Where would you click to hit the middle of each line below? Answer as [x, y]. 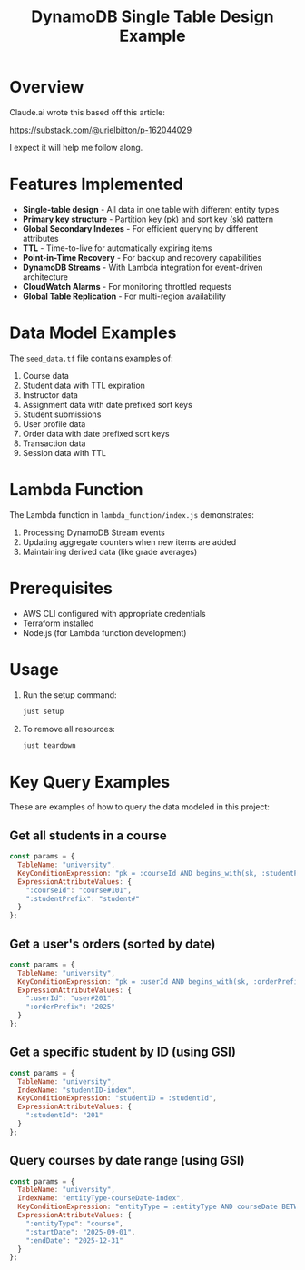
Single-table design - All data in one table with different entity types [151, 209]
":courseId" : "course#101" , [79, 890]
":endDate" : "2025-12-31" [75, 1240]
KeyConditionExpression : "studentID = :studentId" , [118, 1098]
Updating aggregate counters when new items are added [129, 541]
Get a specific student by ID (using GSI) [123, 1052]
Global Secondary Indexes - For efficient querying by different [140, 228]
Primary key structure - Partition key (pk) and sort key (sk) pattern [148, 219]
